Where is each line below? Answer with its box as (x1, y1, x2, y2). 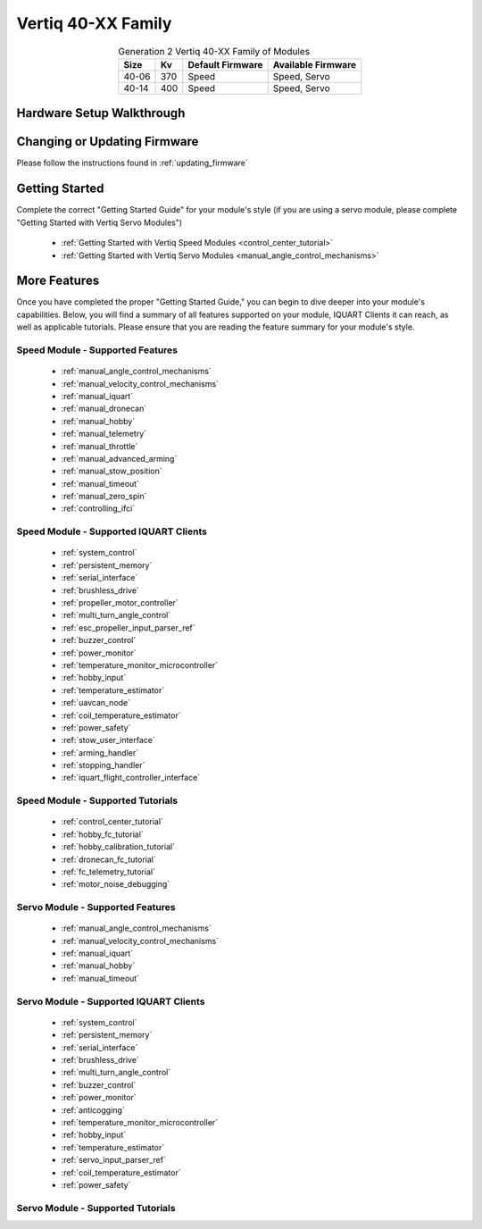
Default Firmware (187, 58, 263, 71)
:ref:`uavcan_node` (61, 698, 131, 708)
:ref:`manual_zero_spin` (61, 491, 147, 502)
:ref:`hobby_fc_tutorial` (61, 829, 145, 840)
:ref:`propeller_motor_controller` (61, 597, 179, 607)
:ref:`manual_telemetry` (61, 429, 147, 439)
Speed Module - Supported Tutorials (16, 795, 179, 807)
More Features (16, 273, 100, 288)
